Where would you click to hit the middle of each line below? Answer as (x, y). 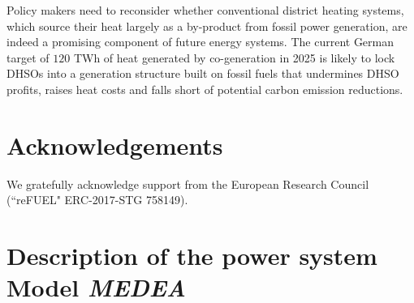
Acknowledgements (115, 145)
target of (28, 57)
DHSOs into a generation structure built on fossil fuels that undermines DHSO (203, 73)
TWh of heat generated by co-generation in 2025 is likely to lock (234, 57)
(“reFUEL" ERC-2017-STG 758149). (97, 200)
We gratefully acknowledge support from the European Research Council (188, 184)
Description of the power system (192, 256)
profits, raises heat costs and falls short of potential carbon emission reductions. (205, 89)
